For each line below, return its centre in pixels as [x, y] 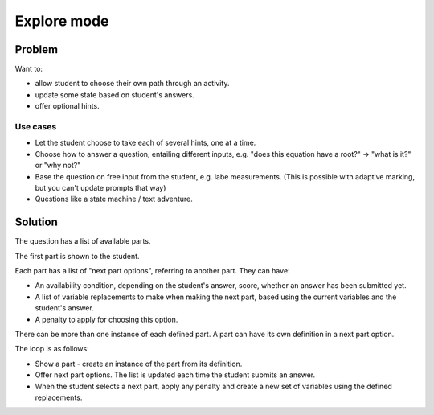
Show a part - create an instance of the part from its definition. [139, 364]
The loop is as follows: [52, 349]
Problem [37, 49]
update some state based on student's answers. [115, 95]
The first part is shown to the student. [77, 256]
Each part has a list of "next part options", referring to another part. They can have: [152, 271]
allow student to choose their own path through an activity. [132, 84]
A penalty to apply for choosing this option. [106, 319]
